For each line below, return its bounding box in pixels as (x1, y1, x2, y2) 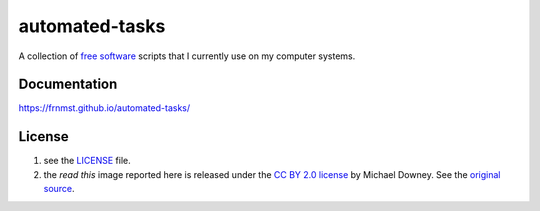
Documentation (18, 76, 118, 93)
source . (43, 183, 75, 195)
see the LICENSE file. (43, 155, 131, 167)
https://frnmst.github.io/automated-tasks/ (18, 102, 191, 114)
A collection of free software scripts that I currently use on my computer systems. (18, 50, 356, 62)
